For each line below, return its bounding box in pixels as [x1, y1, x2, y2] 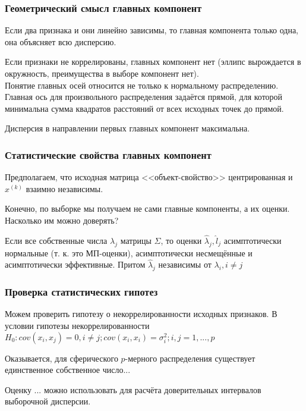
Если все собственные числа [5, 234, 108, 246]
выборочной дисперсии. [5, 395, 91, 407]
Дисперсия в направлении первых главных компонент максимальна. [5, 122, 250, 134]
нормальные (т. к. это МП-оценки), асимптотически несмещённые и [5, 246, 253, 259]
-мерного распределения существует [125, 352, 255, 364]
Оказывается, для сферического [5, 352, 118, 364]
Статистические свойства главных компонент [5, 147, 212, 162]
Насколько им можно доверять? [5, 214, 119, 226]
